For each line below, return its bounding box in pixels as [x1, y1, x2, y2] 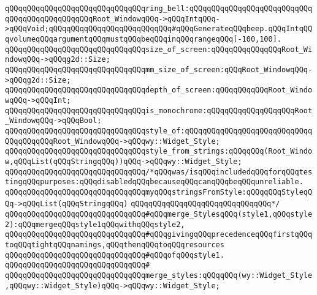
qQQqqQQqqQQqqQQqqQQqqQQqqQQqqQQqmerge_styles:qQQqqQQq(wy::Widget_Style [5, 271, 313, 280]
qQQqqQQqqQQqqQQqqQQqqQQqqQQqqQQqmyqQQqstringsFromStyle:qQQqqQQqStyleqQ [5, 187, 313, 196]
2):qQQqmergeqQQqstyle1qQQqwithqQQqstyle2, [5, 220, 185, 229]
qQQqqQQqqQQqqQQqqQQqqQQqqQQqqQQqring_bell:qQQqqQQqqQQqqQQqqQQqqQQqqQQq [5, 4, 313, 13]
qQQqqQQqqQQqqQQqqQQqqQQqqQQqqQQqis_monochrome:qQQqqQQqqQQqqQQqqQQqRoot [5, 106, 313, 115]
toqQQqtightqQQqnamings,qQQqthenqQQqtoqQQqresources [5, 241, 224, 250]
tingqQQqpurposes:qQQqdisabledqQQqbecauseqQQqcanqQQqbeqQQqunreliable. [5, 177, 304, 187]
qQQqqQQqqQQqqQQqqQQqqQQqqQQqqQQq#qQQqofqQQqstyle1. [5, 250, 224, 260]
